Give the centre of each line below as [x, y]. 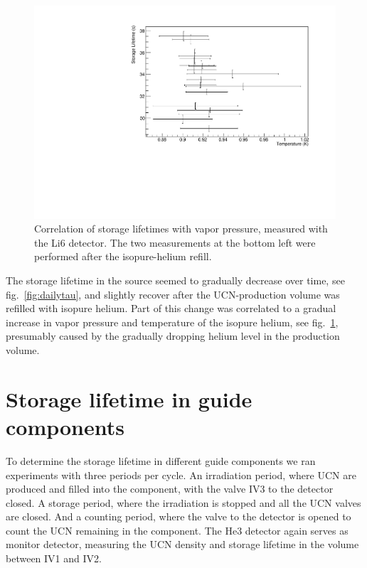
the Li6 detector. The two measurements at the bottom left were [175, 242]
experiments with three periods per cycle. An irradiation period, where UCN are [181, 475]
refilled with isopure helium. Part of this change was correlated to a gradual [171, 308]
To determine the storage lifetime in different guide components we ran [161, 460]
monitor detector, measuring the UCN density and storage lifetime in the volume [182, 544]
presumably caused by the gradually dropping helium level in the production [173, 336]
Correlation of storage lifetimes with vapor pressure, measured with [181, 229]
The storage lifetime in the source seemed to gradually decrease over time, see [175, 280]
